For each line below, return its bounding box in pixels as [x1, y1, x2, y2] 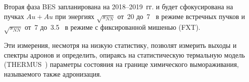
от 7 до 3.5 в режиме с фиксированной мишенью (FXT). [24, 22, 201, 32]
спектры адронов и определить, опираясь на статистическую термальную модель [4, 49, 245, 60]
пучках [4, 11, 24, 21]
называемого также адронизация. [4, 68, 102, 79]
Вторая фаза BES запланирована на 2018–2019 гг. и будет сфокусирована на [4, 1, 233, 11]
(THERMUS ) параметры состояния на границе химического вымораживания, [4, 59, 239, 69]
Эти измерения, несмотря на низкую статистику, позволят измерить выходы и [4, 40, 237, 50]
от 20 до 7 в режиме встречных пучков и [117, 11, 245, 21]
